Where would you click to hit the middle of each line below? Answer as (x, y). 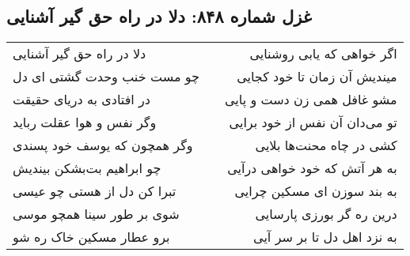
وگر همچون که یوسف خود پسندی (103, 145)
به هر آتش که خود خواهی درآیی (312, 168)
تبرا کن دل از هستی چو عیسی (95, 191)
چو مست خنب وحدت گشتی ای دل (106, 77)
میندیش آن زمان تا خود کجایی (317, 77)
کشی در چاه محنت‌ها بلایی (326, 145)
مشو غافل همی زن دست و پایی (311, 100)
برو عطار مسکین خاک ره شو (91, 237)
